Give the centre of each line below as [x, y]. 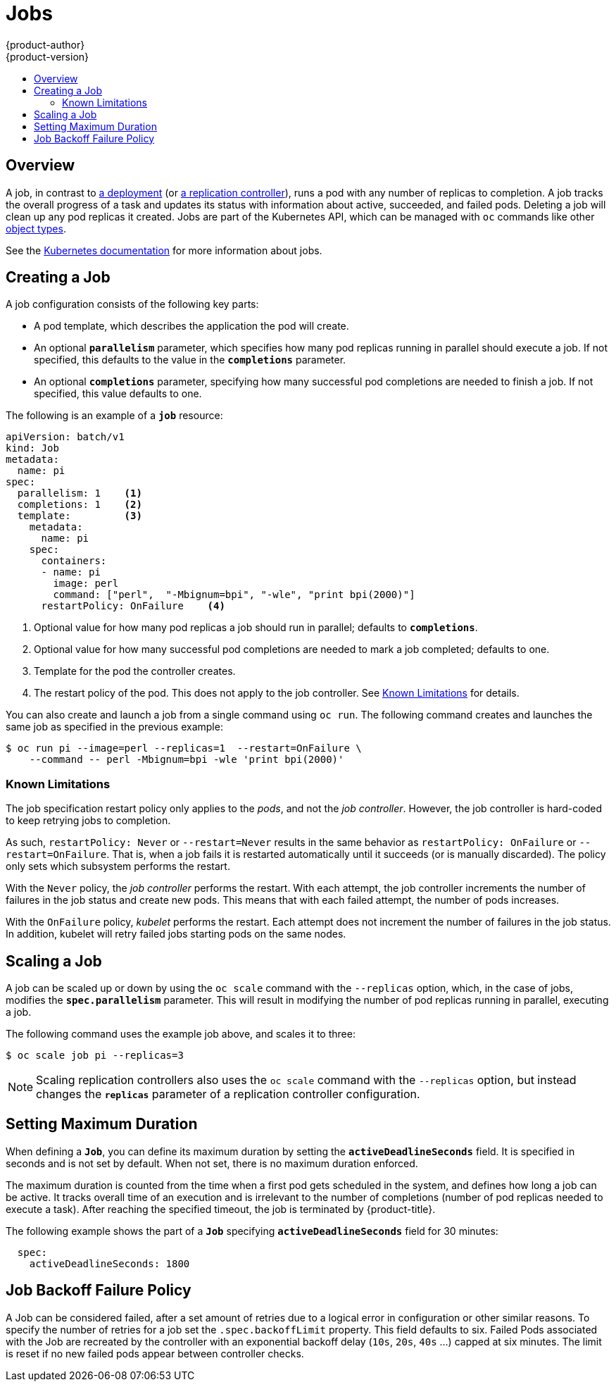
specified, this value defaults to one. [118, 394]
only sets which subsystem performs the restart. [118, 866]
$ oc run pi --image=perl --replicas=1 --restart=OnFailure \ [184, 748]
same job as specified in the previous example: [114, 727]
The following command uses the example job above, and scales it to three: [181, 1034]
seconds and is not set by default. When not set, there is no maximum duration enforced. [212, 1163]
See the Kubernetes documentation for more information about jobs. [164, 250]
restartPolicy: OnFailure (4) [133, 606]
